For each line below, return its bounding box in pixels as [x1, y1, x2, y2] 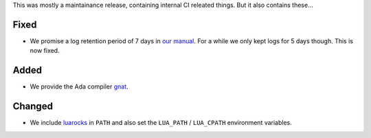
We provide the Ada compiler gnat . [30, 82, 128, 91]
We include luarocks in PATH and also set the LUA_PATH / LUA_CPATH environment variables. [30, 119, 292, 127]
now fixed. [30, 47, 60, 55]
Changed [12, 100, 53, 113]
